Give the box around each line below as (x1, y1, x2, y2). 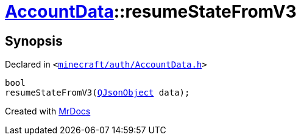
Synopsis (5, 33, 63, 49)
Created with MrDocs (5, 106, 91, 117)
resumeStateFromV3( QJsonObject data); (5, 88, 190, 98)
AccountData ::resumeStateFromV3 (5, 1, 297, 22)
